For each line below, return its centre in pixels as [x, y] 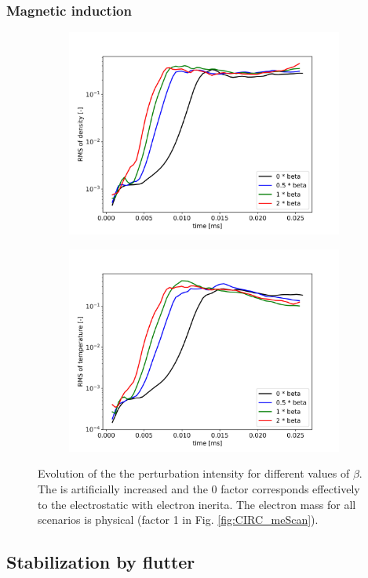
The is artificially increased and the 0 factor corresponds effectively [199, 489]
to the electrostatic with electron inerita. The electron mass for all [197, 504]
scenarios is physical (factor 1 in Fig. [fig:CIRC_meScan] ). [178, 520]
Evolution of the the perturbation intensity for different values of [194, 473]
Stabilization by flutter [101, 562]
